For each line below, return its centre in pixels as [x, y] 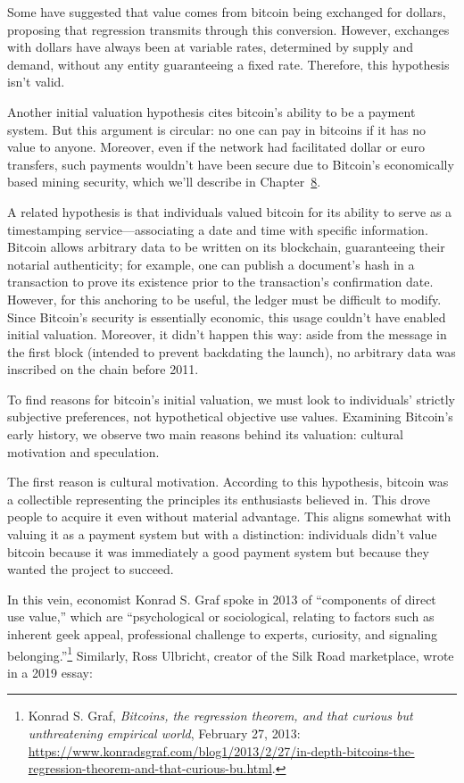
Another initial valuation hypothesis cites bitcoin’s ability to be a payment [211, 111]
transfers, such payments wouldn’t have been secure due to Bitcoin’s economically [231, 164]
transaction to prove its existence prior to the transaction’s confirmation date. [220, 282]
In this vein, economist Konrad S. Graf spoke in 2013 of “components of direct [222, 599]
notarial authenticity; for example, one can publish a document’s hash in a [211, 264]
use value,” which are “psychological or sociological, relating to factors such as [221, 616]
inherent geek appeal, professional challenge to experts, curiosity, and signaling [223, 634]
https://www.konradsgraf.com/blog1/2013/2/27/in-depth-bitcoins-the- [221, 750]
